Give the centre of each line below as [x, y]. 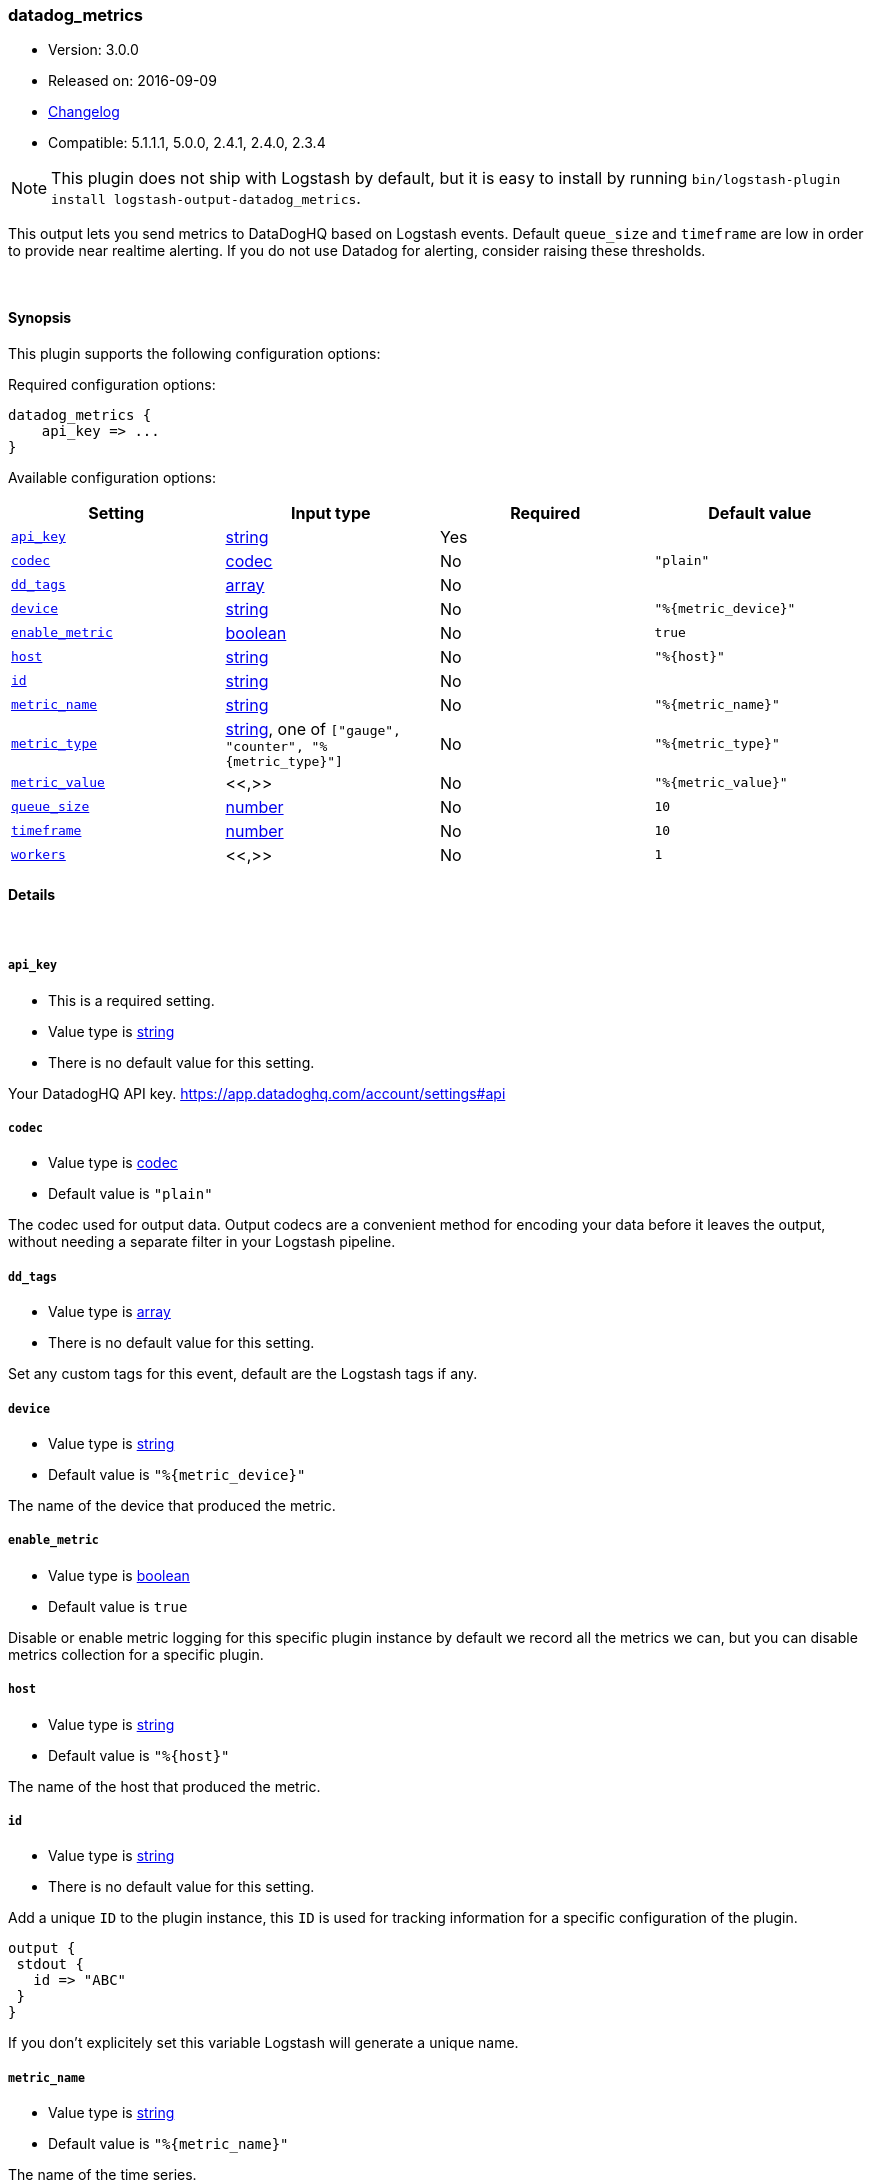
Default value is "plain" [130, 1194]
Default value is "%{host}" [139, 1755]
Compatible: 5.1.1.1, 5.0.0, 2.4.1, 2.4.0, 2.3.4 [187, 143]
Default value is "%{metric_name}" [168, 2144]
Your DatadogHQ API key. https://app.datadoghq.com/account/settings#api [257, 1093]
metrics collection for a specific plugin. [136, 1654]
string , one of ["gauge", [313, 728]
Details [32, 895]
